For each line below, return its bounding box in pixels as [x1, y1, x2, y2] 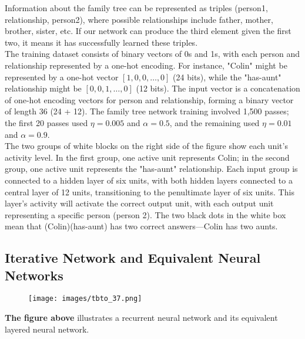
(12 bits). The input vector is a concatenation [136, 82, 300, 94]
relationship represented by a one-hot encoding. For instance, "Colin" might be [5, 59, 287, 71]
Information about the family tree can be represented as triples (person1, [5, 2, 268, 13]
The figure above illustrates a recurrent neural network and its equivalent [5, 311, 278, 324]
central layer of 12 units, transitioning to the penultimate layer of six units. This [5, 185, 294, 198]
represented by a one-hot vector [5, 70, 119, 83]
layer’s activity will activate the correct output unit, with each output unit [5, 197, 274, 209]
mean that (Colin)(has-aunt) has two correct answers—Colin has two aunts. [5, 220, 278, 232]
